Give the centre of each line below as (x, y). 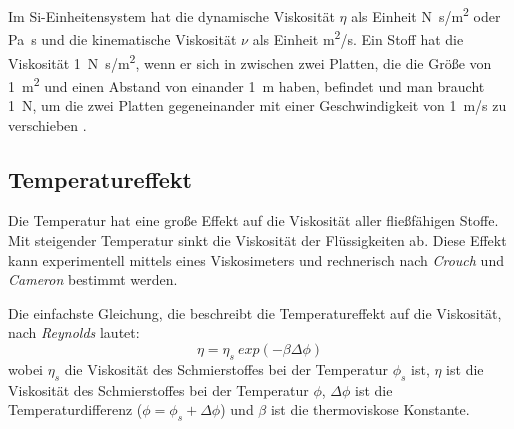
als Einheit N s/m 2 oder (426, 14)
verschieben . (47, 124)
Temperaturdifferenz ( (75, 409)
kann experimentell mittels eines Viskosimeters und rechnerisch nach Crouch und (256, 259)
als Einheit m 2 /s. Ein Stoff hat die (358, 37)
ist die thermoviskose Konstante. (370, 409)
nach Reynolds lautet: (74, 332)
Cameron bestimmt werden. (93, 279)
